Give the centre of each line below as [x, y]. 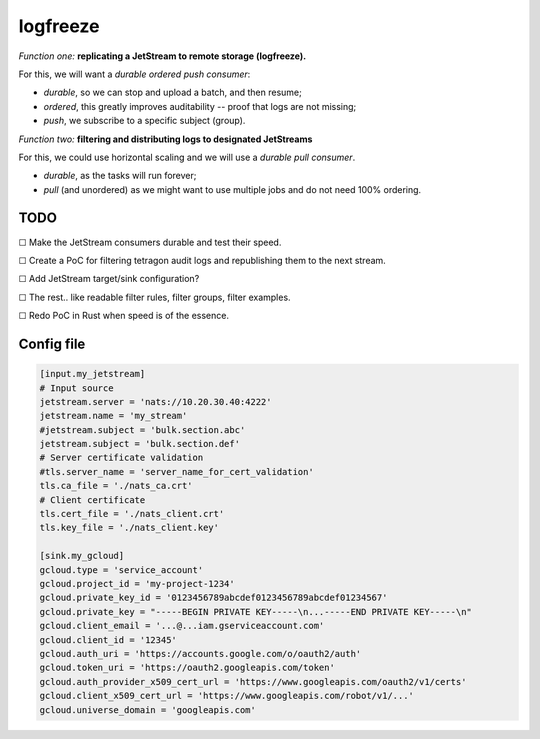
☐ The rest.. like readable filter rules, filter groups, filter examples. [154, 297]
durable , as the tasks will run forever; [120, 176]
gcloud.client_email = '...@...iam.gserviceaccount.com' [182, 626]
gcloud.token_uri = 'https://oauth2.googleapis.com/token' [187, 668]
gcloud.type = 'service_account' [121, 569]
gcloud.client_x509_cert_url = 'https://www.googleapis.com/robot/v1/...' [227, 696]
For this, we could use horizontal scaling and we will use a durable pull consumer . [187, 157]
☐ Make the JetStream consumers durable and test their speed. [150, 242]
